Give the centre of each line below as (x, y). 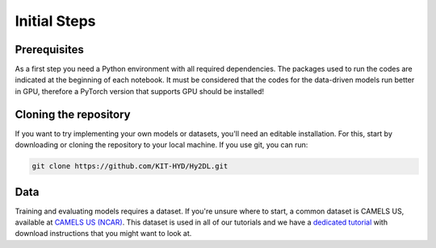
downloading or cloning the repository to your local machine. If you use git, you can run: (161, 145)
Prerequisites (49, 50)
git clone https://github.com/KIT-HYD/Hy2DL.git (130, 166)
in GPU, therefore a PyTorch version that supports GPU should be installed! (140, 91)
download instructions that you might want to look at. (103, 234)
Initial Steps (55, 21)
